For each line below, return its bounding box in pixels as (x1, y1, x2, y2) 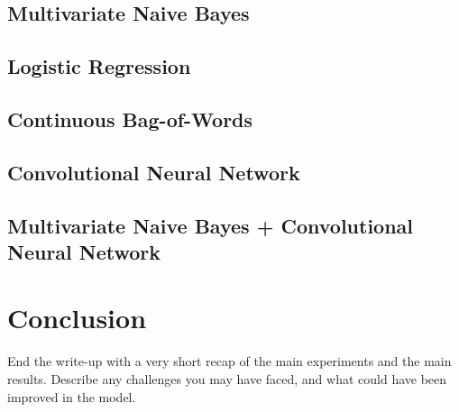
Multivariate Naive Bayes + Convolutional (7, 211, 414, 239)
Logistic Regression (7, 52, 191, 80)
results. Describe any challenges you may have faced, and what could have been (7, 370, 447, 389)
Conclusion (7, 299, 147, 336)
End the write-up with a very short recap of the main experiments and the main (7, 352, 452, 371)
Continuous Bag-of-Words (7, 105, 253, 133)
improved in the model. (7, 387, 136, 406)
